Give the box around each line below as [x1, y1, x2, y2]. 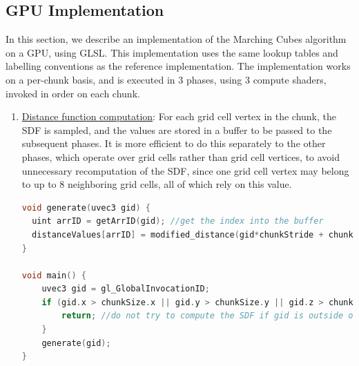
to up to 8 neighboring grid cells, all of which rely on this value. [21, 177, 292, 191]
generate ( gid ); [41, 338, 111, 348]
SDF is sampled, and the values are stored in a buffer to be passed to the [21, 122, 332, 137]
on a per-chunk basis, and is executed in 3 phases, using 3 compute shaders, [6, 72, 327, 86]
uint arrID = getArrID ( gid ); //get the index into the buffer [32, 216, 324, 227]
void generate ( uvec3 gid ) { [21, 202, 151, 213]
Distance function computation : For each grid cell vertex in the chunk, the [21, 109, 337, 124]
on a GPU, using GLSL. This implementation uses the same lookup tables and [6, 45, 338, 59]
